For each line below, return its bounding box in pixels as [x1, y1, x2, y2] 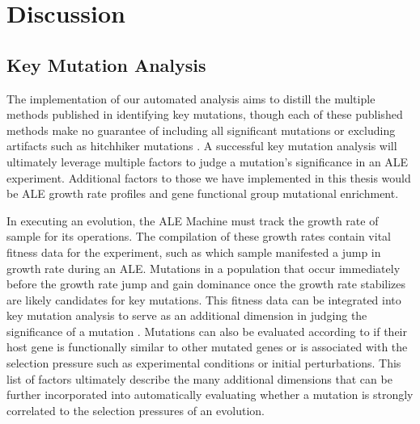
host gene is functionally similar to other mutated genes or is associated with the [6, 338, 408, 355]
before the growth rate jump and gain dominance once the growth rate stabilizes [6, 275, 406, 292]
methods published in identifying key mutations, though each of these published [6, 106, 403, 123]
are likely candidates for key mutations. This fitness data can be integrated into [6, 291, 401, 308]
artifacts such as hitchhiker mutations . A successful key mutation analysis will [6, 137, 397, 154]
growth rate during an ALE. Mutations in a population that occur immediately [6, 259, 401, 276]
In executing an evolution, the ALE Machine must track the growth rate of [6, 212, 379, 229]
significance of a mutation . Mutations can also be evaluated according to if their [6, 322, 407, 339]
